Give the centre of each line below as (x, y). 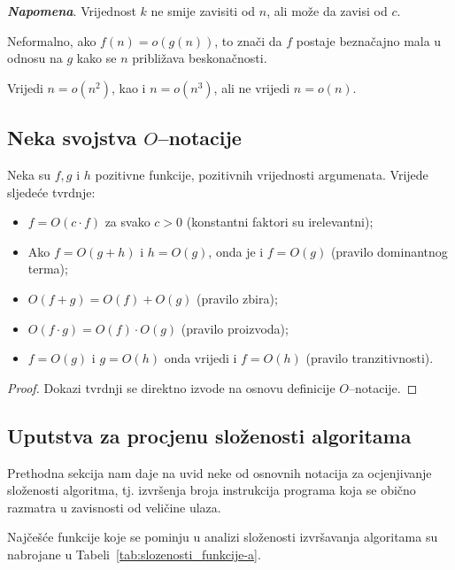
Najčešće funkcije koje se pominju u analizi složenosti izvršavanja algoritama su (223, 537)
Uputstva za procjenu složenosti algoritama (209, 435)
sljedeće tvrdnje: (51, 192)
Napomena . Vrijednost (72, 11)
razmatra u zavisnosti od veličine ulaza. (114, 507)
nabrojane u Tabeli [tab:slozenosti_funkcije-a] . (134, 554)
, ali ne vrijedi (252, 87)
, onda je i (236, 251)
